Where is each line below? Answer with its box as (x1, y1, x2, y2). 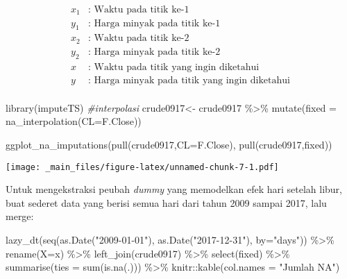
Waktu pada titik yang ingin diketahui (94, 62, 260, 72)
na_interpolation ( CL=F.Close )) (6, 114, 142, 128)
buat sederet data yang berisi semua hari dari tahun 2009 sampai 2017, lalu (6, 195, 327, 210)
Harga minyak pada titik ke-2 (94, 46, 221, 57)
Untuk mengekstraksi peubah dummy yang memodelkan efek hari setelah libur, (6, 182, 342, 196)
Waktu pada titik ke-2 (94, 33, 189, 44)
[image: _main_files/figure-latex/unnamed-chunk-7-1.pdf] (6, 162, 279, 172)
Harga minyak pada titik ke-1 (94, 18, 221, 28)
